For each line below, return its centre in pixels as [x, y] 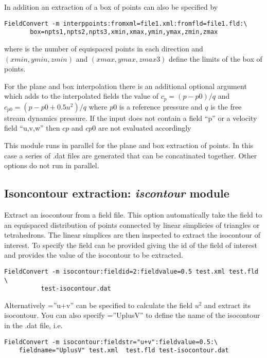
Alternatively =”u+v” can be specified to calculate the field [99, 305]
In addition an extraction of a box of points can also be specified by [111, 7]
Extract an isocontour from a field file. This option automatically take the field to [133, 214]
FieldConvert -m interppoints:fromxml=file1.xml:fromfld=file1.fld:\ [126, 23]
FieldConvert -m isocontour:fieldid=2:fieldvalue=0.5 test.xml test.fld [131, 271]
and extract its [228, 305]
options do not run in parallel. [52, 165]
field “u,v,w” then [32, 128]
